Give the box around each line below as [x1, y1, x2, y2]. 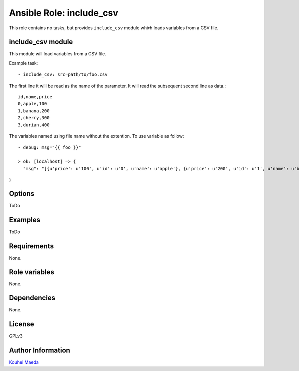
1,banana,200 [18, 108, 50, 114]
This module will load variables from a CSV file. [9, 51, 107, 57]
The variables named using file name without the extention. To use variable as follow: [9, 133, 184, 139]
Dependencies [9, 294, 56, 302]
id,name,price [18, 94, 52, 100]
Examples [9, 215, 41, 224]
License [9, 320, 34, 328]
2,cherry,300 [18, 115, 50, 121]
